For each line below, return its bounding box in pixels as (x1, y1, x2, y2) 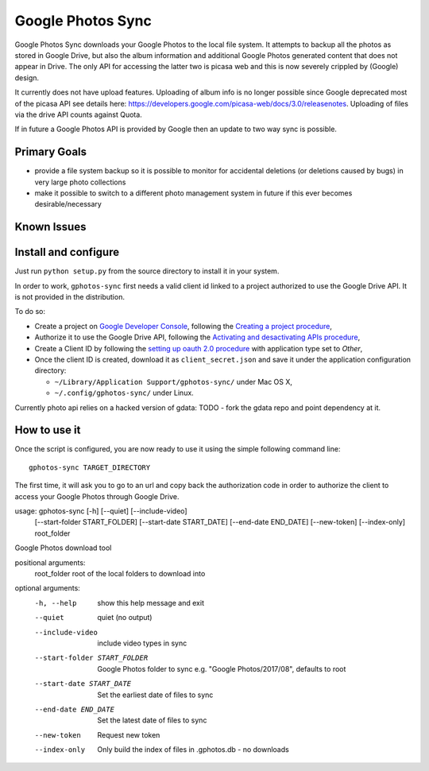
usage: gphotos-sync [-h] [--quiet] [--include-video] (14, 506, 187, 516)
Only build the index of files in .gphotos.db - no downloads (97, 745, 289, 754)
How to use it (14, 424, 81, 437)
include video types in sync (97, 638, 187, 648)
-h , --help (34, 599, 77, 607)
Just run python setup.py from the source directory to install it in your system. (14, 266, 280, 276)
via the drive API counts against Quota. (14, 110, 142, 119)
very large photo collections (34, 177, 126, 187)
